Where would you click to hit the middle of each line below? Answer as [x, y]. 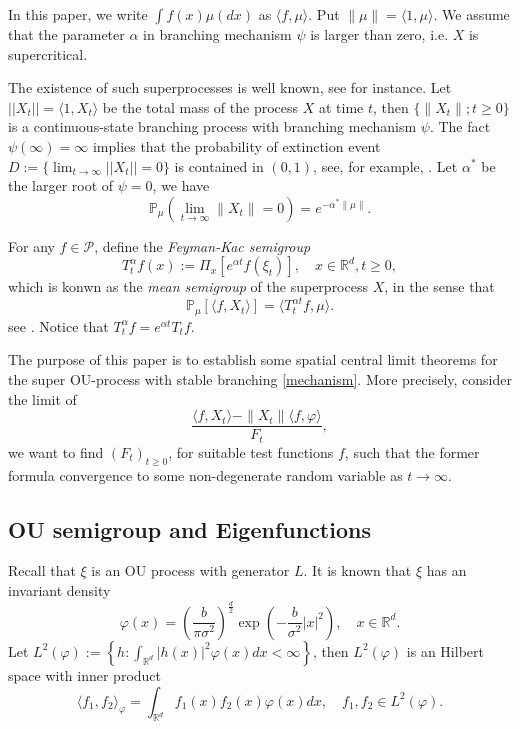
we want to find [56, 451]
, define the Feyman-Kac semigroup [202, 245]
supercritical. [48, 53]
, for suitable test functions [251, 451]
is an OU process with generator [190, 570]
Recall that [42, 570]
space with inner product [85, 674]
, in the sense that [439, 286]
